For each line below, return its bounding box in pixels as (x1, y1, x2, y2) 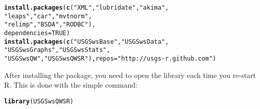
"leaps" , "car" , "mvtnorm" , (4, 12, 92, 20)
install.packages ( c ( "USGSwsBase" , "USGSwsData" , (4, 38, 169, 45)
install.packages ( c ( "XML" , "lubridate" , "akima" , (4, 4, 169, 11)
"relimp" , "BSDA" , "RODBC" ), (4, 21, 96, 29)
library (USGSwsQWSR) (4, 97, 74, 105)
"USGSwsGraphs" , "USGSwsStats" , (4, 46, 110, 54)
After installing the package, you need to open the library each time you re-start (4, 69, 256, 80)
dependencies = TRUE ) (4, 29, 70, 37)
